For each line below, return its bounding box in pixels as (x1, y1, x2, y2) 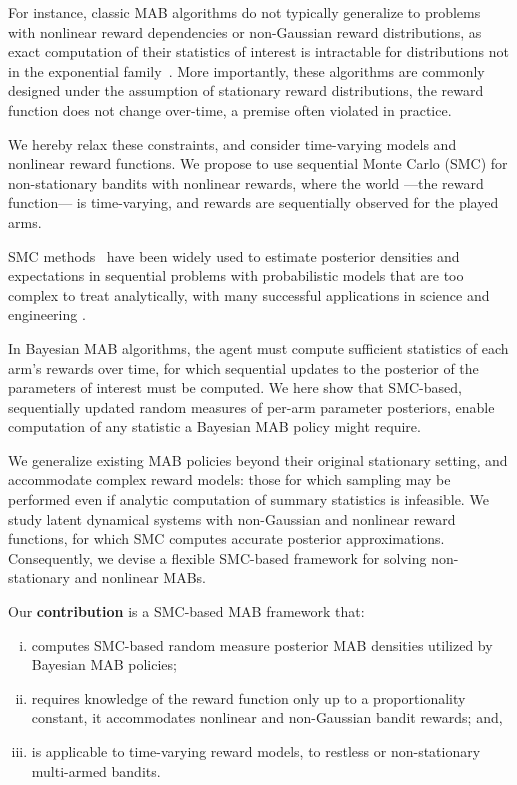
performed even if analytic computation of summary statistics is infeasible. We (8, 489, 489, 510)
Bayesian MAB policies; (31, 654, 177, 675)
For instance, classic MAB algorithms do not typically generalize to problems (8, 2, 481, 22)
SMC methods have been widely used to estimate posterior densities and (8, 245, 460, 266)
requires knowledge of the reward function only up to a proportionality (31, 687, 466, 708)
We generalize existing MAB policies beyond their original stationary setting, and (8, 449, 508, 470)
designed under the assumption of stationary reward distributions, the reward (8, 80, 484, 101)
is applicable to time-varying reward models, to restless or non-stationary (31, 741, 481, 761)
